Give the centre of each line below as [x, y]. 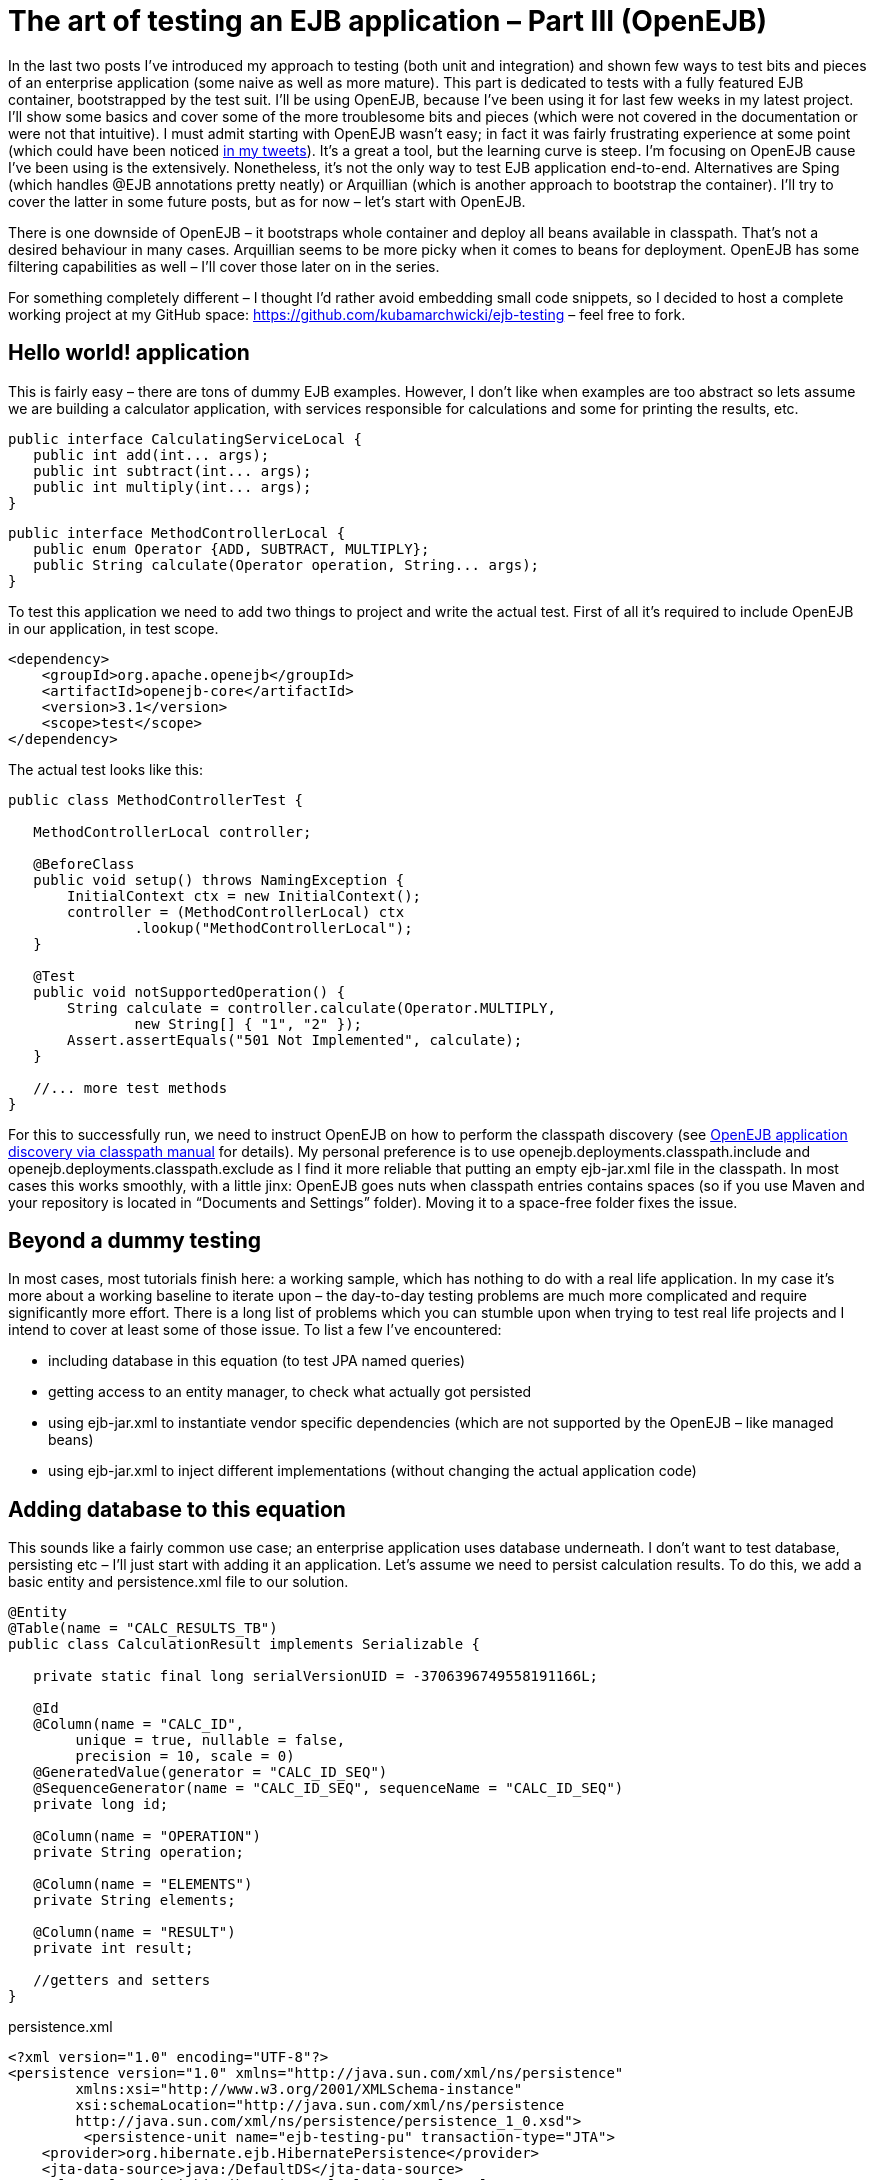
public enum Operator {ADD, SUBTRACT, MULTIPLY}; [231, 548]
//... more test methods [130, 1087]
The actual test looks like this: [105, 769]
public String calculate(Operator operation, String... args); [286, 564]
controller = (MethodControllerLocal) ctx [236, 911]
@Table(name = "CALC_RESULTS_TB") [143, 1628]
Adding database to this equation [177, 1509]
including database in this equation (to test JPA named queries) [257, 1361]
